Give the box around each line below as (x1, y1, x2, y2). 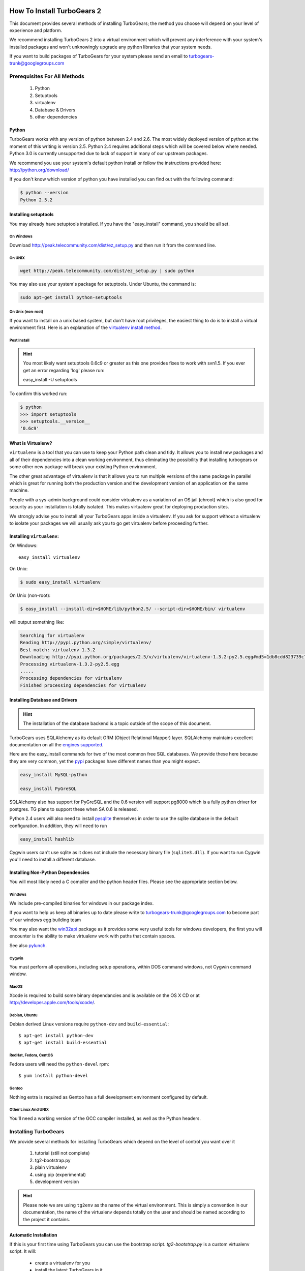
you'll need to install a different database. (9, 857, 96, 862)
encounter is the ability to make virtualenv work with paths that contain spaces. (9, 933, 176, 939)
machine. (9, 487, 29, 493)
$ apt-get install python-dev (18, 1033, 94, 1039)
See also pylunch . (9, 942, 47, 948)
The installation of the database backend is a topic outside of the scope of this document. (23, 720, 211, 727)
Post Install (9, 338, 30, 343)
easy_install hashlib (20, 836, 74, 842)
